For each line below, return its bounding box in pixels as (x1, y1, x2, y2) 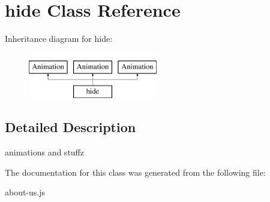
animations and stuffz (5, 146, 84, 158)
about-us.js (5, 186, 46, 198)
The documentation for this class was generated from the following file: (5, 166, 266, 178)
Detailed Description (5, 118, 136, 136)
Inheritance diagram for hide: (5, 32, 113, 45)
